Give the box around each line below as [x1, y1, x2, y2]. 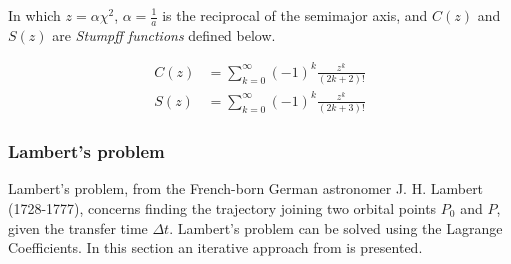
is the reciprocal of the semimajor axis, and [162, 5, 428, 25]
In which [8, 5, 61, 25]
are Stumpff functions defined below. [52, 24, 276, 45]
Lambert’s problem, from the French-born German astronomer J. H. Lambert [8, 178, 484, 199]
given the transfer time [8, 217, 148, 238]
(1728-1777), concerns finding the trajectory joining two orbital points [8, 197, 437, 218]
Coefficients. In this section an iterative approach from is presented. [8, 237, 423, 258]
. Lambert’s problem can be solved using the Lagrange [169, 217, 503, 238]
